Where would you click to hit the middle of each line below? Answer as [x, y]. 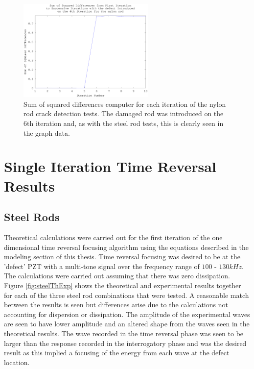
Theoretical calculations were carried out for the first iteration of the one [113, 237]
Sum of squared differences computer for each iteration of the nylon [125, 104]
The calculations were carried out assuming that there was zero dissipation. [117, 276]
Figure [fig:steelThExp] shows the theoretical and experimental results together [123, 285]
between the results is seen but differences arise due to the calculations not [116, 305]
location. [17, 362]
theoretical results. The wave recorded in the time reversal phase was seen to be [124, 333]
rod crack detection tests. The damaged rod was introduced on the [124, 113]
